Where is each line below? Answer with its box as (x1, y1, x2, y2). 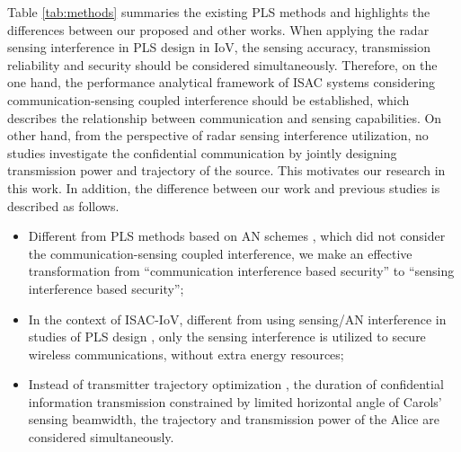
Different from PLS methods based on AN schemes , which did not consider (28, 226, 446, 245)
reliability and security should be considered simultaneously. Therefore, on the (7, 55, 438, 74)
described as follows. (7, 196, 120, 215)
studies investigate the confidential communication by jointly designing (7, 143, 397, 162)
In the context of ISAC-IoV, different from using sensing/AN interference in (28, 309, 447, 328)
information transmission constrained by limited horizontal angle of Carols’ (28, 392, 442, 411)
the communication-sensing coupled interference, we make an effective (28, 244, 412, 262)
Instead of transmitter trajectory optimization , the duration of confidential (28, 375, 444, 394)
